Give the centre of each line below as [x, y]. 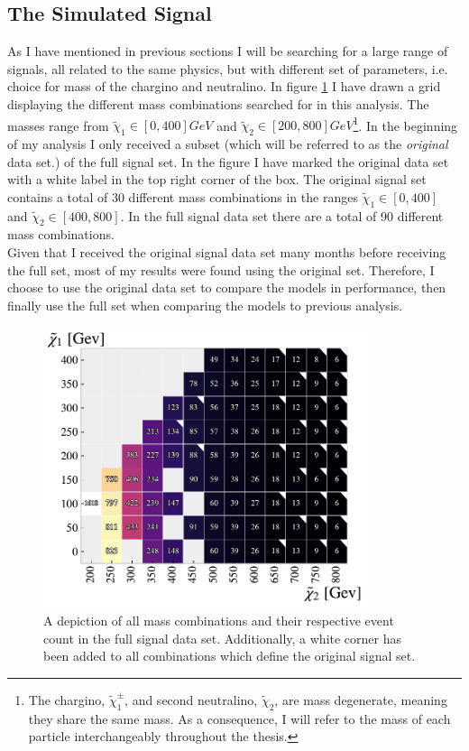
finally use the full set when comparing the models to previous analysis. [205, 305]
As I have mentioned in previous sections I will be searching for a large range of [228, 51]
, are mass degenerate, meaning [361, 700]
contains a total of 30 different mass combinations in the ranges [183, 196]
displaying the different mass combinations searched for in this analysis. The [218, 103]
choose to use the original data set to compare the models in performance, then [227, 287]
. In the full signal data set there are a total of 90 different [282, 215]
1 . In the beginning [405, 124]
